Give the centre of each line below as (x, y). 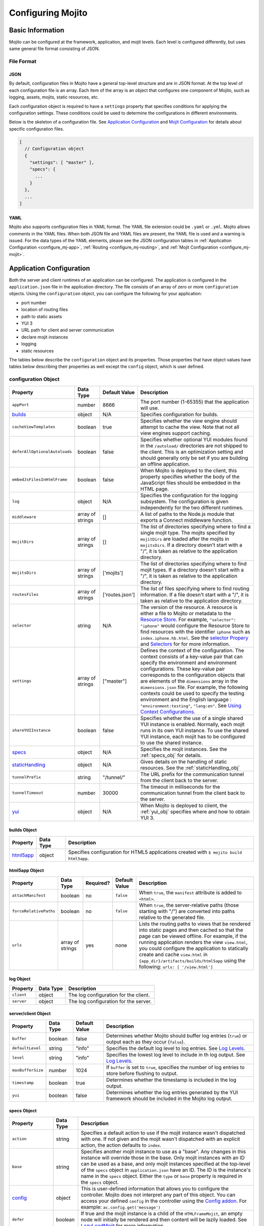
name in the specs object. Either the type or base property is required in (162, 1176)
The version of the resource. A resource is (189, 607)
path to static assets (42, 316)
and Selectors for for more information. (185, 644)
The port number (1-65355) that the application (195, 402)
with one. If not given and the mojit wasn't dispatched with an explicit (161, 1139)
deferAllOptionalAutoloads (42, 452)
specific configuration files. (37, 129)
